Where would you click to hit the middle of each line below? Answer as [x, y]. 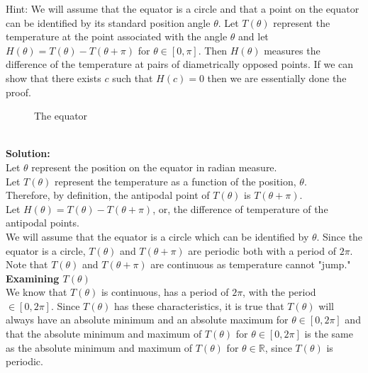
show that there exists [54, 78]
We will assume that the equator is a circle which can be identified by [157, 236]
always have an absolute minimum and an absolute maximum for [147, 320]
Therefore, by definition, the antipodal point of [108, 195]
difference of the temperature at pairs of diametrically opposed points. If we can [180, 64]
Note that [27, 264]
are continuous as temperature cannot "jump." [251, 264]
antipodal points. [43, 223]
